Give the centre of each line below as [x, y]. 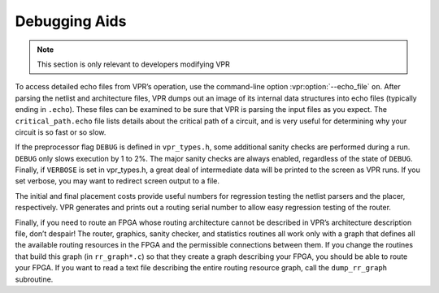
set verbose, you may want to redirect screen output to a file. [117, 181]
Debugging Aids [71, 21]
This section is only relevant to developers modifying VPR [134, 64]
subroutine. [34, 279]
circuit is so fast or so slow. [61, 132]
